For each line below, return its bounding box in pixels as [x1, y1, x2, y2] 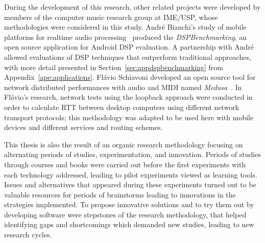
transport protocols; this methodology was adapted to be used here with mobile [4, 112, 254, 122]
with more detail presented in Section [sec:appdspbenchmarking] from [4, 61, 223, 72]
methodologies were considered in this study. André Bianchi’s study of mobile [4, 21, 247, 32]
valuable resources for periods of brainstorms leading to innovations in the [4, 189, 236, 200]
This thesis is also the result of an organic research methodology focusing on [4, 139, 243, 149]
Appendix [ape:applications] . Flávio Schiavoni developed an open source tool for [4, 72, 256, 82]
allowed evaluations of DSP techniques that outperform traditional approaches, [4, 51, 251, 62]
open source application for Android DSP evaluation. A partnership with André [4, 41, 254, 52]
